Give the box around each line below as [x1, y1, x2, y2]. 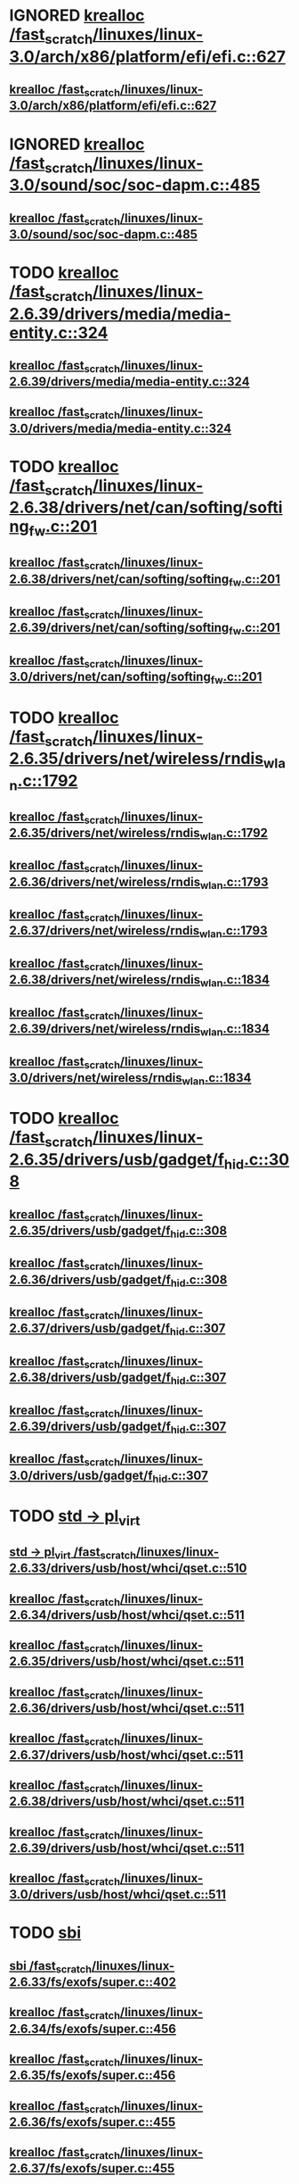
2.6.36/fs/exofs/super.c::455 [9, 2114, 176, 2130]
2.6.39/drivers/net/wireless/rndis [9, 1021, 201, 1036]
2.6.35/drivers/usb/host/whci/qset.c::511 [9, 1654, 245, 1669]
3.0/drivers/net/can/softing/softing [9, 669, 211, 685]
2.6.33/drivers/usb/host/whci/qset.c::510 [9, 1561, 247, 1576]
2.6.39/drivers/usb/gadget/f [9, 1418, 172, 1433]
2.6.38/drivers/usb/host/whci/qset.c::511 [9, 1794, 245, 1809]
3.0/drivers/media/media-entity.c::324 [9, 420, 232, 436]
